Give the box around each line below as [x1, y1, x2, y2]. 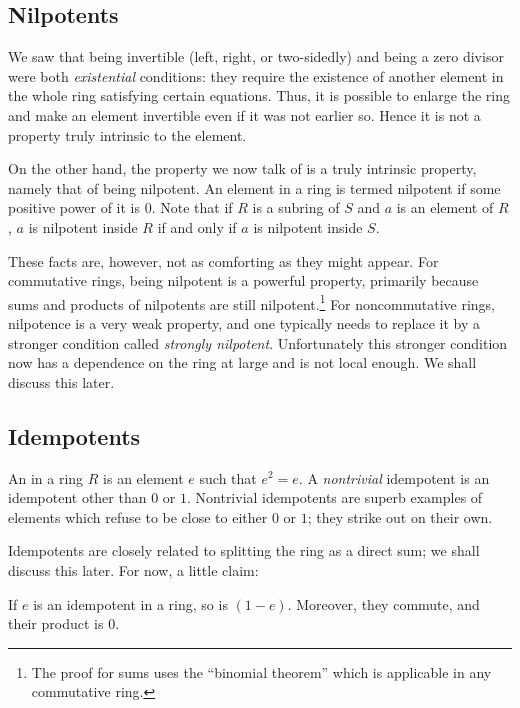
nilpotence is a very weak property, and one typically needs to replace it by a [8, 312, 481, 333]
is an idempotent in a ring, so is [33, 593, 228, 614]
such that [199, 467, 257, 488]
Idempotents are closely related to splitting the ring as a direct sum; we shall [8, 540, 480, 561]
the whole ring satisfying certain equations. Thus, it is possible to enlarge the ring [8, 85, 510, 106]
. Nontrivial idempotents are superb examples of [186, 487, 483, 508]
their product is [8, 613, 104, 634]
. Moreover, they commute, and [287, 593, 480, 614]
